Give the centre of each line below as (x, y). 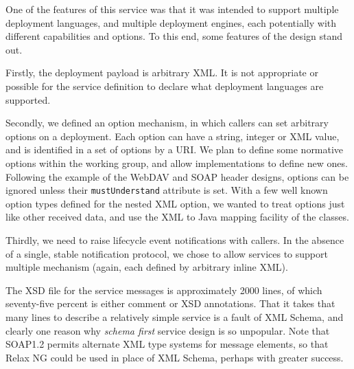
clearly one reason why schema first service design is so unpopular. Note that (168, 330)
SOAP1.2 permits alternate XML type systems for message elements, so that (167, 344)
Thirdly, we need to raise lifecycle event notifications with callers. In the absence (175, 239)
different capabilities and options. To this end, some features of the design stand (174, 36)
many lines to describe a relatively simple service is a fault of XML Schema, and (175, 316)
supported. (28, 99)
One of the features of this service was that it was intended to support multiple (172, 9)
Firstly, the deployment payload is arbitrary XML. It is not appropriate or (162, 72)
